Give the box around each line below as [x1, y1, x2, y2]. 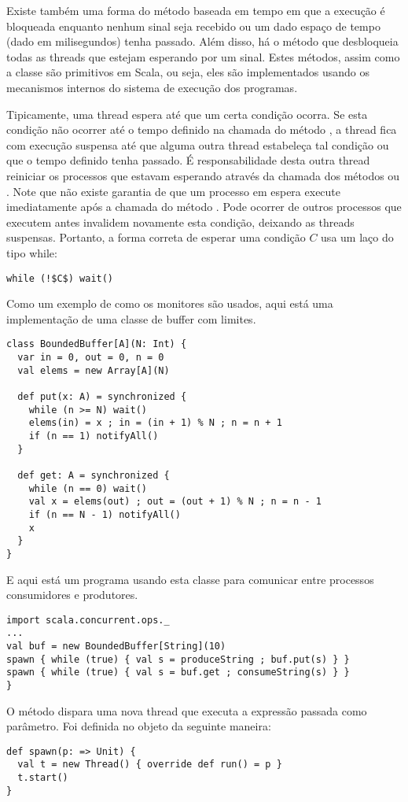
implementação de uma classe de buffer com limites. [6, 310, 256, 327]
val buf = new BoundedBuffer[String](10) [6, 641, 226, 652]
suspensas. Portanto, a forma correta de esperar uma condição [6, 229, 306, 246]
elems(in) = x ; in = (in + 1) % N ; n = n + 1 [28, 417, 282, 429]
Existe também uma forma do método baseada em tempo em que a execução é [6, 2, 385, 18]
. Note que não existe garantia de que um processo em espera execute [6, 183, 341, 199]
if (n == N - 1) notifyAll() [28, 508, 181, 520]
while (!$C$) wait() [6, 272, 114, 284]
